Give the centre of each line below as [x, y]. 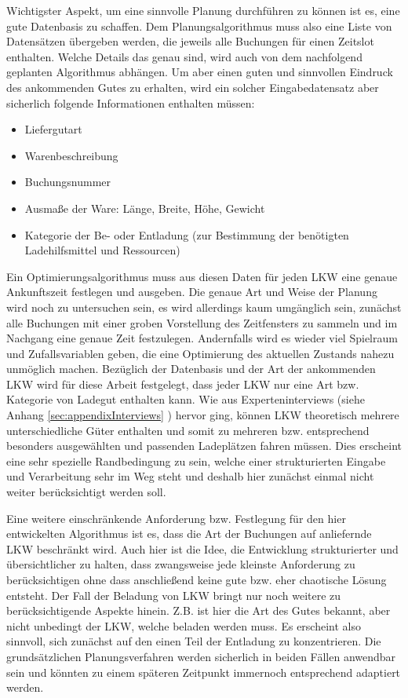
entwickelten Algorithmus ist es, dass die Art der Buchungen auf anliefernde [189, 534]
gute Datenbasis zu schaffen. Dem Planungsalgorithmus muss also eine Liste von [199, 26]
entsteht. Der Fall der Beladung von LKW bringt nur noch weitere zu [174, 595]
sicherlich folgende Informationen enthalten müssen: [131, 102]
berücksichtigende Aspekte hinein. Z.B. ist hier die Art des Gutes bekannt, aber [199, 610]
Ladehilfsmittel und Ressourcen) [102, 250]
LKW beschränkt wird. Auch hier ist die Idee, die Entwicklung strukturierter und [202, 548]
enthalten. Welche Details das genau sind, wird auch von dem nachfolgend [184, 56]
